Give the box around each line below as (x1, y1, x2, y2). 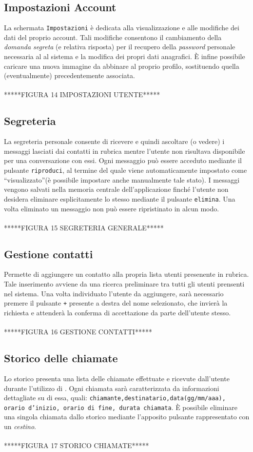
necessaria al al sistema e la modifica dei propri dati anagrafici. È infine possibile (4, 51, 245, 62)
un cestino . (4, 421, 37, 431)
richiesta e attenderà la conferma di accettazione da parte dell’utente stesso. (4, 307, 231, 317)
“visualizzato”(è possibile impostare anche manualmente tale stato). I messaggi (4, 174, 240, 185)
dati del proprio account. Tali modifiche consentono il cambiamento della (4, 32, 222, 42)
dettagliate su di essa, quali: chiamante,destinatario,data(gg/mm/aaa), (4, 392, 226, 403)
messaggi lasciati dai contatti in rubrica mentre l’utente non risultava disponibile (4, 145, 245, 156)
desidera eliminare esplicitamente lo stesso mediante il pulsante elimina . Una (4, 193, 235, 204)
